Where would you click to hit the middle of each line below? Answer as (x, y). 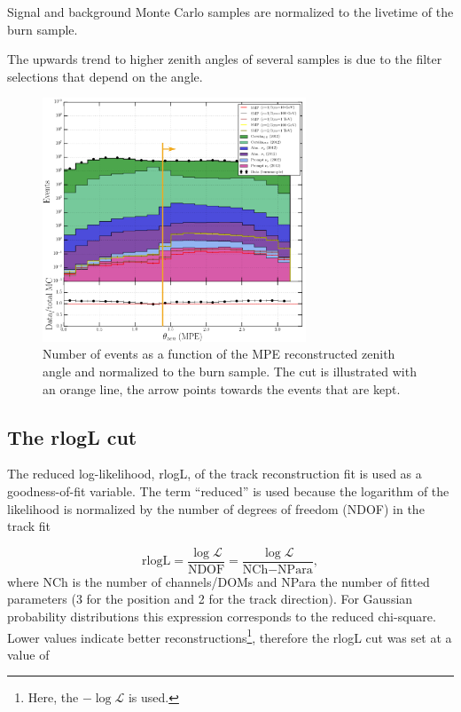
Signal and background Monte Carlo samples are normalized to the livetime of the (230, 12)
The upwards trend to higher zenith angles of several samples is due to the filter (225, 59)
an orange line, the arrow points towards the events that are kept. (222, 388)
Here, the (53, 697)
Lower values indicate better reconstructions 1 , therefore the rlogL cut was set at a (230, 636)
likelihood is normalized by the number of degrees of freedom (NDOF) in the (216, 508)
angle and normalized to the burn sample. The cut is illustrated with (230, 372)
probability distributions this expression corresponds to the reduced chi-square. (222, 617)
